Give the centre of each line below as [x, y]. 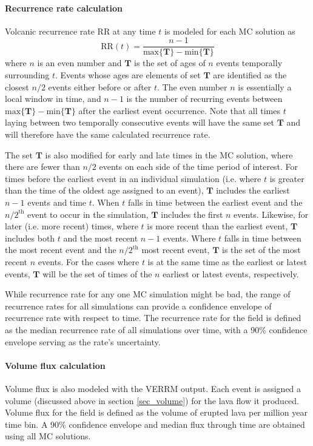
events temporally [249, 63]
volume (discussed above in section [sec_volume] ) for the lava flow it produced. [152, 400]
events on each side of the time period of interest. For [199, 167]
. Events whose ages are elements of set [128, 75]
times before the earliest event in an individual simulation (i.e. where [133, 178]
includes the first [192, 214]
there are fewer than [42, 167]
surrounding [27, 75]
